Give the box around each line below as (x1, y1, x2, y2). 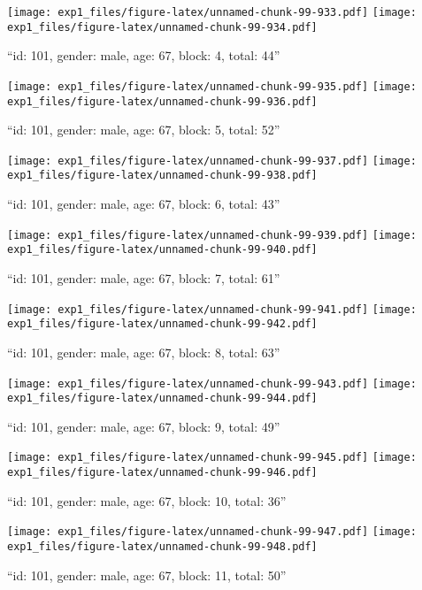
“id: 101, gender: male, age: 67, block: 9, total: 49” (7, 417, 280, 435)
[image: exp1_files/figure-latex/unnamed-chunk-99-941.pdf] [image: (7, 303, 417, 316)
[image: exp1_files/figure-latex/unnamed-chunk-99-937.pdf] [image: (7, 154, 417, 167)
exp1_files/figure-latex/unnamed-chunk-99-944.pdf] (7, 392, 318, 405)
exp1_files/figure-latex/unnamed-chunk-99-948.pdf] (7, 540, 318, 553)
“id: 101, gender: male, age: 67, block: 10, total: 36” (7, 491, 287, 510)
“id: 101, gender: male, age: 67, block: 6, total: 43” (7, 195, 280, 213)
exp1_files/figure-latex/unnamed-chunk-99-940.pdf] (7, 243, 318, 257)
